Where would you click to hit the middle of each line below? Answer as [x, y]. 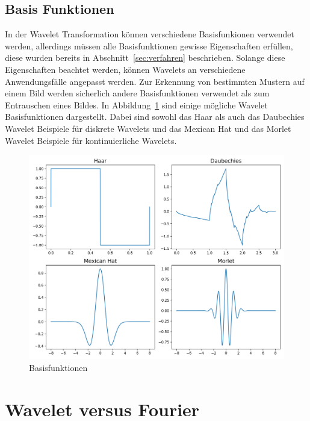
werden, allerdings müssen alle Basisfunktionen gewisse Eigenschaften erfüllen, [149, 45]
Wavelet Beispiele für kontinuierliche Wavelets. [91, 140]
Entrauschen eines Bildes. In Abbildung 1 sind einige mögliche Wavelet [136, 104]
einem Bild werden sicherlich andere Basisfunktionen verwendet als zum [137, 93]
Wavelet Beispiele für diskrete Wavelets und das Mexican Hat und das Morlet [148, 128]
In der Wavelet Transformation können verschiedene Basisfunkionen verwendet [150, 34]
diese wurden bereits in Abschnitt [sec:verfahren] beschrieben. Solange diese [145, 58]
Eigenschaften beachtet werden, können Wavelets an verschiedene [125, 69]
